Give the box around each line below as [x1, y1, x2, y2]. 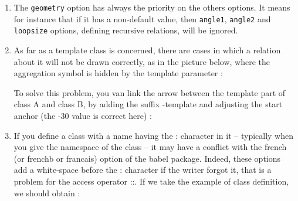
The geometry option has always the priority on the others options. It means [13, 1, 290, 13]
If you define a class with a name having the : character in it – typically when [13, 129, 294, 141]
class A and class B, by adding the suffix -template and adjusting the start [13, 98, 283, 110]
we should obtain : [13, 186, 80, 199]
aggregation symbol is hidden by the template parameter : [13, 67, 223, 79]
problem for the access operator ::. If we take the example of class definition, [13, 175, 289, 187]
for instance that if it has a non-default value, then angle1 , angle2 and [13, 12, 271, 25]
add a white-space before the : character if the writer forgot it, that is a [13, 163, 272, 176]
